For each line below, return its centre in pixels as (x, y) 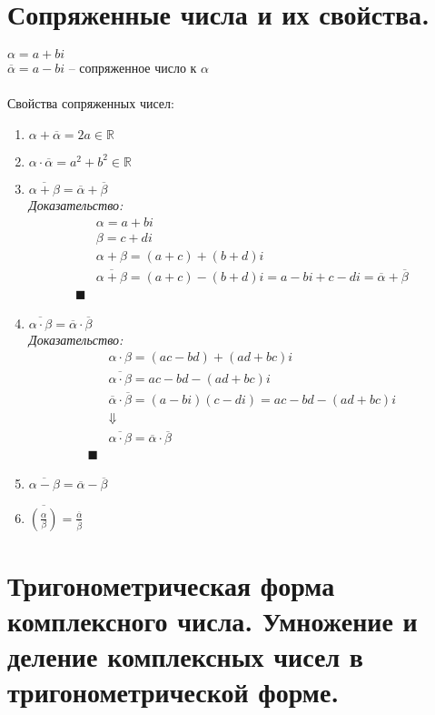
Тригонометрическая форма (171, 584)
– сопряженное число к (133, 68)
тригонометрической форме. (173, 692)
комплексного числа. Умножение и (213, 620)
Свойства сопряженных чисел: (91, 103)
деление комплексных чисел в (185, 656)
